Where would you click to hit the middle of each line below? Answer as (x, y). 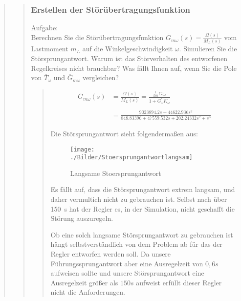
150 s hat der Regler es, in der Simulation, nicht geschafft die (142, 208)
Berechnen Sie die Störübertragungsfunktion (97, 37)
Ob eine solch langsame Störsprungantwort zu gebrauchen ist (142, 234)
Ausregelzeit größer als (84, 282)
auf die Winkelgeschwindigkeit (128, 49)
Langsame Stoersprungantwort (116, 173)
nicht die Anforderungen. (88, 292)
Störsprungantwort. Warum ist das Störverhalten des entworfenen (129, 58)
